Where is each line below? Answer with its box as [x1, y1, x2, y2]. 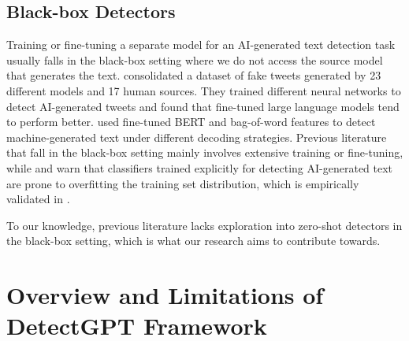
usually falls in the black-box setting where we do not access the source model [6, 51, 383, 68]
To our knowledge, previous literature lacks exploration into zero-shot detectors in [6, 217, 403, 233]
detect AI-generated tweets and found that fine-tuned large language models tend [6, 98, 400, 114]
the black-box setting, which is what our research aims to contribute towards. [6, 232, 381, 249]
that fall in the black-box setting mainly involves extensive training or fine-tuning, [6, 144, 403, 161]
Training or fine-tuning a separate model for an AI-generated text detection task [6, 36, 396, 53]
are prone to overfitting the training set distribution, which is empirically [6, 175, 359, 191]
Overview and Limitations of [6, 279, 324, 311]
